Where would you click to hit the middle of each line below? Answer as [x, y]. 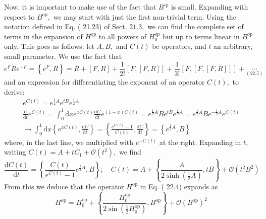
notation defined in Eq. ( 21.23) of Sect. [66, 26]
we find [130, 152]
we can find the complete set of [196, 26]
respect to [19, 16]
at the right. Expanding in [200, 142]
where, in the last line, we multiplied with [69, 142]
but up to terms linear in [201, 36]
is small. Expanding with [209, 7]
